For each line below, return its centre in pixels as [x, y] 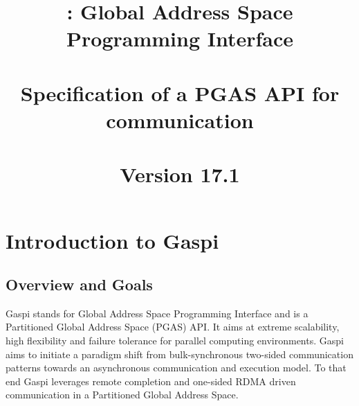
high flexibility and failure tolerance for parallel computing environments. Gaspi [175, 341]
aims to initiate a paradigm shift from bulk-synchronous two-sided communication [179, 354]
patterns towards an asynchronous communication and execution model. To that [176, 368]
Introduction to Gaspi [112, 240]
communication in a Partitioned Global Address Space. [122, 395]
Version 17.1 [180, 174]
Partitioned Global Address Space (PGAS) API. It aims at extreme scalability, [173, 327]
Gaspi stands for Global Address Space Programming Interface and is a [157, 313]
